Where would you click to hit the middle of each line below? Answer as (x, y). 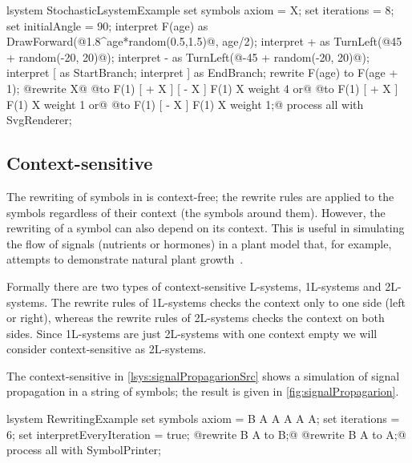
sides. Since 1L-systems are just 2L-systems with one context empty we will (192, 333)
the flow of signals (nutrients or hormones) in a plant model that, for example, (199, 243)
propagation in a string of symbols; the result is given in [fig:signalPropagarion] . (203, 391)
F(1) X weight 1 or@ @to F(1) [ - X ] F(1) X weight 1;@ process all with (185, 104)
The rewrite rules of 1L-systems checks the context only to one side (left (228, 302)
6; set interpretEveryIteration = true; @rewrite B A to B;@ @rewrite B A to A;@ (206, 434)
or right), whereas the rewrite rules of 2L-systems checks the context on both (196, 318)
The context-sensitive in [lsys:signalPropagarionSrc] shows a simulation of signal (203, 375)
